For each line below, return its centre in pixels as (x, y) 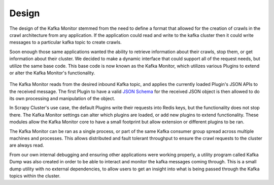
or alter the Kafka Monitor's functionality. (52, 73)
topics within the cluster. (35, 176)
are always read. (27, 145)
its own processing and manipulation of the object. (62, 99)
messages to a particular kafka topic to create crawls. (65, 42)
